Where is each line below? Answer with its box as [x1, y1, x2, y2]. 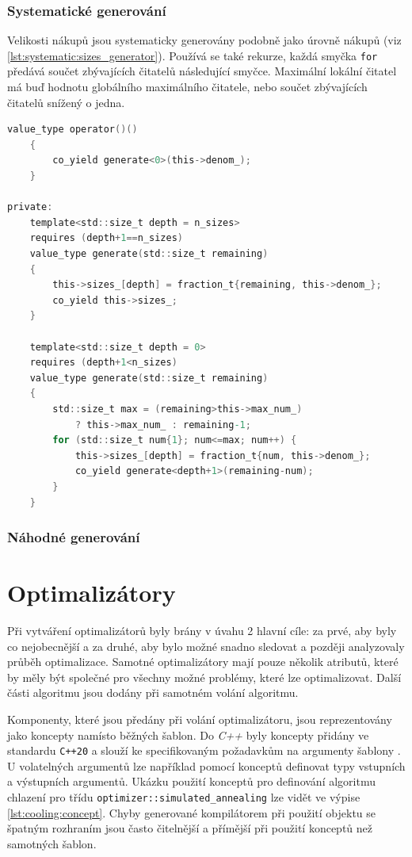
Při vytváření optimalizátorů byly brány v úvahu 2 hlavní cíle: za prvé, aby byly [7, 622, 397, 639]
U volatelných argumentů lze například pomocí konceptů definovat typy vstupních [7, 757, 406, 774]
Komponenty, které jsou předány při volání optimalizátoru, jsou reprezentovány [7, 711, 392, 728]
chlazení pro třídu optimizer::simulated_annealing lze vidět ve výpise [7, 789, 360, 805]
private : [7, 201, 53, 213]
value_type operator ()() [7, 124, 138, 136]
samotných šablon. [7, 835, 97, 851]
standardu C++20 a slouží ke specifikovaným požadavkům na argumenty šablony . [7, 742, 401, 759]
